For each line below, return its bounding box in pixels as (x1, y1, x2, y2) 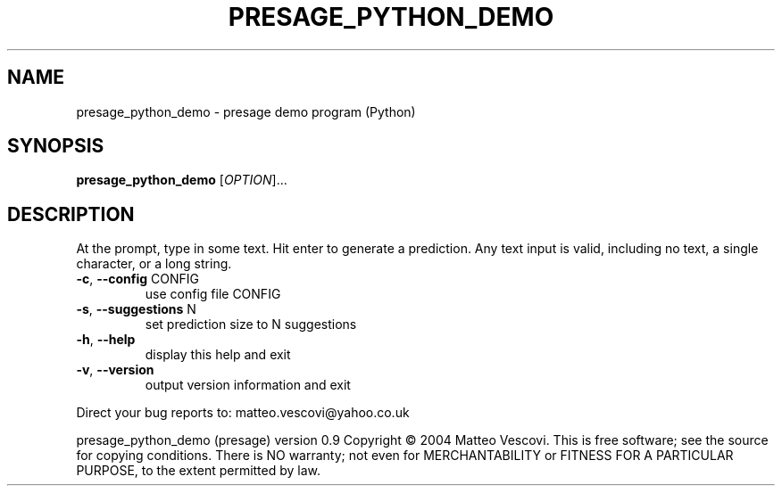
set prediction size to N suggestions (145, 316, 357, 333)
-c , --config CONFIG (76, 271, 200, 287)
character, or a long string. (76, 256, 232, 272)
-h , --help (76, 332, 136, 348)
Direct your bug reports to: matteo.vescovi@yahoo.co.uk (76, 405, 410, 421)
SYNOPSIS (7, 135, 104, 158)
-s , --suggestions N (76, 301, 196, 317)
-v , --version (76, 362, 154, 378)
